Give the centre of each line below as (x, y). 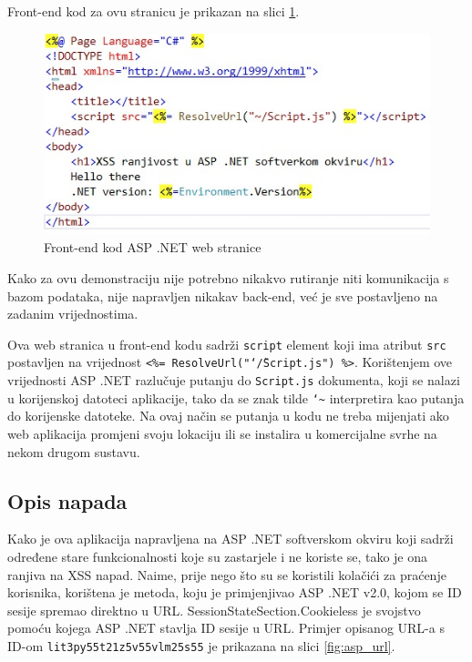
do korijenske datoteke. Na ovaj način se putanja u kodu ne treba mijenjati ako (228, 416)
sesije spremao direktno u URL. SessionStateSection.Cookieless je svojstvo (214, 610)
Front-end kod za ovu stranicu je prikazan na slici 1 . (154, 11)
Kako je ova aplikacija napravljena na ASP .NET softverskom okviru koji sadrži (231, 539)
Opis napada (67, 500)
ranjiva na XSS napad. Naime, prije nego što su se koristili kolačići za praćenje (227, 574)
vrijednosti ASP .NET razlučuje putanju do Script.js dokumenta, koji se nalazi (234, 380)
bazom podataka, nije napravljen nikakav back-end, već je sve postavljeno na (223, 295)
